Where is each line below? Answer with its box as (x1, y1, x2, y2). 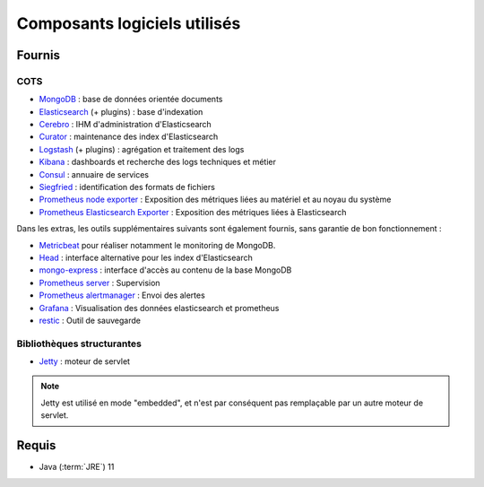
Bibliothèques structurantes (16, 337, 143, 350)
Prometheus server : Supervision (39, 277, 160, 288)
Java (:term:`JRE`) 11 (39, 462, 115, 473)
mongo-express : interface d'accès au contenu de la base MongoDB (39, 265, 292, 275)
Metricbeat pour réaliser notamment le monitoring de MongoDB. (39, 239, 276, 250)
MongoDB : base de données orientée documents (39, 94, 223, 105)
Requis (16, 438, 56, 453)
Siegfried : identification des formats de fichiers (39, 182, 215, 193)
